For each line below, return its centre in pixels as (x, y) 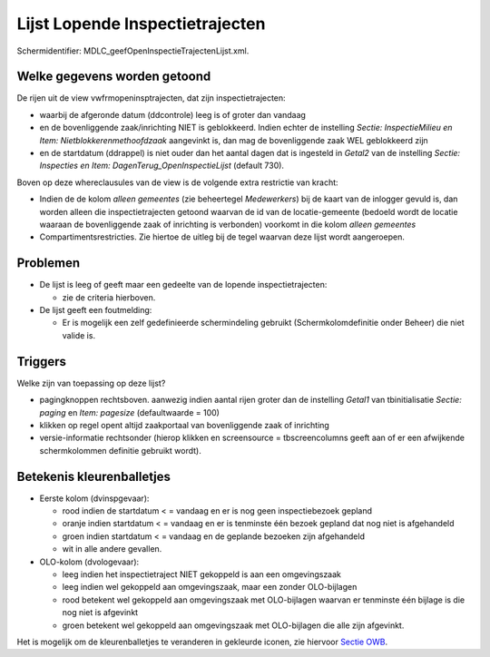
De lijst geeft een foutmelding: (96, 310)
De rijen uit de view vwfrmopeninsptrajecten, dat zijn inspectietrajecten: (151, 98)
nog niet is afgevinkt (100, 613)
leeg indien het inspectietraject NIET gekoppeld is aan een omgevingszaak (202, 574)
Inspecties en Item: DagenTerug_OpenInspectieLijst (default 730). (162, 166)
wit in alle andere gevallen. (112, 549)
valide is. (78, 335)
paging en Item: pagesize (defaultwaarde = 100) (129, 412)
